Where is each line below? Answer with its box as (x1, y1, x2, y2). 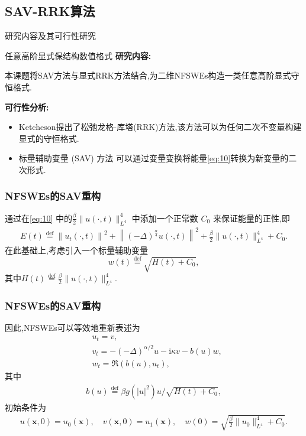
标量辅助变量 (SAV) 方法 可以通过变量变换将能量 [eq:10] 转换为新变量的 (18, 152, 289, 164)
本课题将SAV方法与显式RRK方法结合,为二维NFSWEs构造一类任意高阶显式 (5, 69, 291, 82)
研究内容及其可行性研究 (5, 30, 96, 42)
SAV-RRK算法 (5, 2, 95, 20)
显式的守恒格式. (18, 132, 79, 144)
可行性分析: (5, 100, 49, 113)
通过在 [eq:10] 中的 (5, 212, 72, 224)
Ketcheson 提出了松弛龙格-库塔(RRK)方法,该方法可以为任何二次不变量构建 (18, 121, 302, 133)
